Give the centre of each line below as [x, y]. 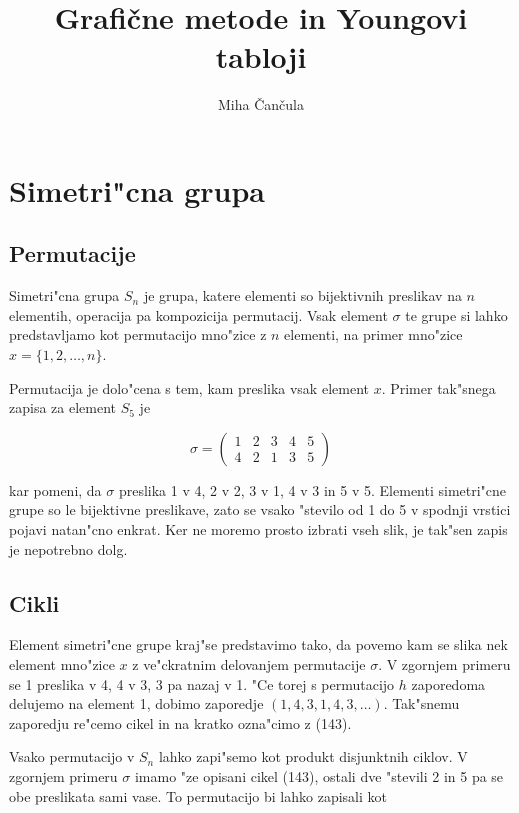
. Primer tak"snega [438, 387]
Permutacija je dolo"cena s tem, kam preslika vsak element [189, 387]
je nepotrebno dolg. [68, 548]
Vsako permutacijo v [72, 756]
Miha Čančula [261, 104]
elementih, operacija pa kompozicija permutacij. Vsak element [198, 314]
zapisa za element [62, 407]
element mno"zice [62, 664]
